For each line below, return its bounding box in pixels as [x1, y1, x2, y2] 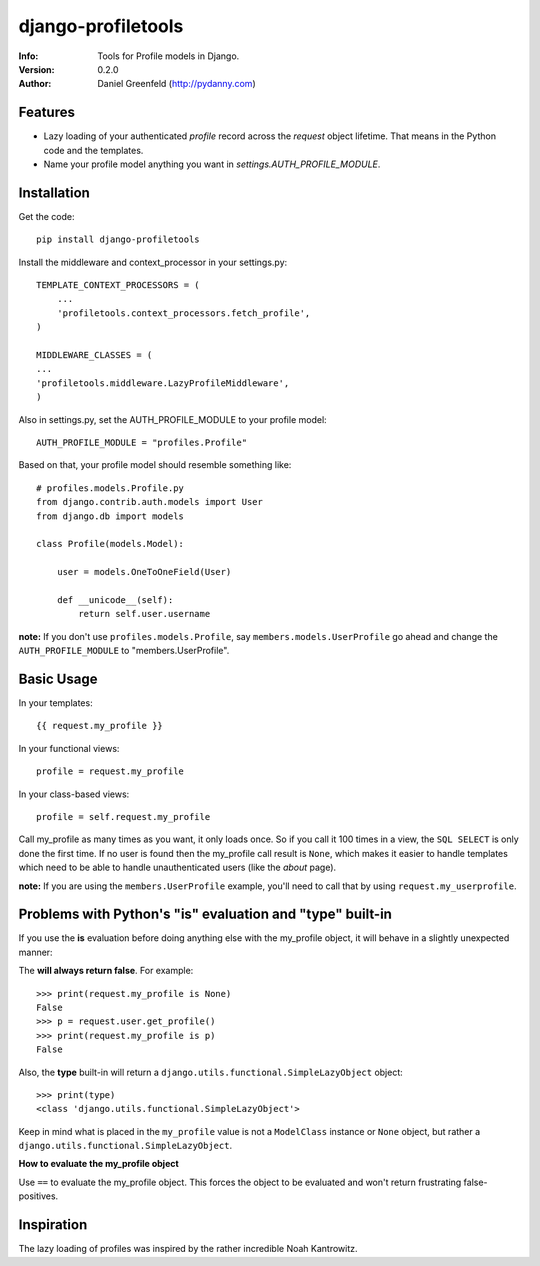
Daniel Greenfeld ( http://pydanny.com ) [97, 78, 256, 90]
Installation [18, 184, 90, 201]
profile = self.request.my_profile [36, 811, 211, 822]
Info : [18, 50, 39, 62]
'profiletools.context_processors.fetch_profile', [56, 307, 311, 319]
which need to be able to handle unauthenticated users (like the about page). [18, 861, 337, 874]
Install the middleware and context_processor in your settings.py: [18, 256, 288, 268]
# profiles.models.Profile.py [36, 482, 185, 494]
